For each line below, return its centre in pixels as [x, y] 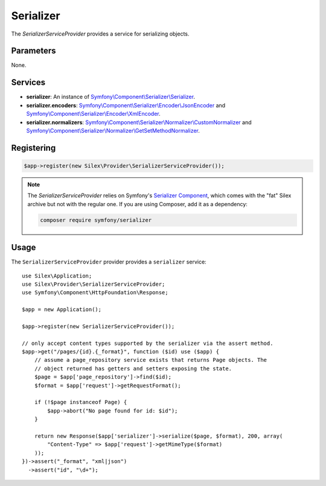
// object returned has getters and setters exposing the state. [133, 368]
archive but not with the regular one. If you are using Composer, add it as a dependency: [137, 204]
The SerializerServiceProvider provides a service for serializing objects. [100, 34]
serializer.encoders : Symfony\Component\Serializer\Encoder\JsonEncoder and [126, 105]
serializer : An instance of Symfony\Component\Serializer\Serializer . [111, 97]
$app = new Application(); [62, 310]
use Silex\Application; [57, 276]
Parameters [34, 51]
